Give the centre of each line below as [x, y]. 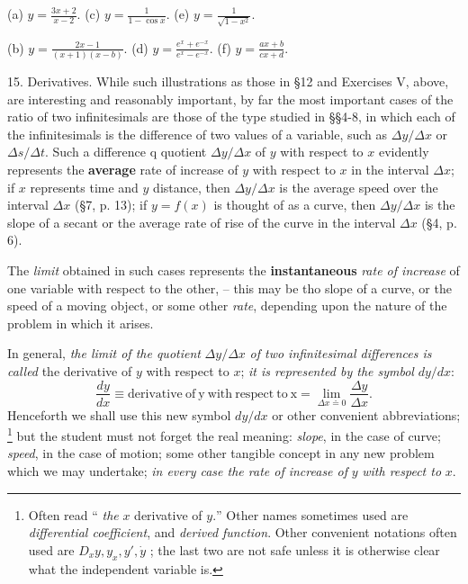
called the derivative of [70, 370]
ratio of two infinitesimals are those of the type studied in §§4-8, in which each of [231, 117]
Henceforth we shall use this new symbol [119, 414]
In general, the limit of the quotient [104, 353]
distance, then [192, 187]
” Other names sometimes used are [312, 514]
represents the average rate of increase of [123, 169]
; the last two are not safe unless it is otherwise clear [295, 549]
